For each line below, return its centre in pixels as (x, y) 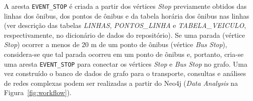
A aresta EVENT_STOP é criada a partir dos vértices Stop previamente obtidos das (125, 6)
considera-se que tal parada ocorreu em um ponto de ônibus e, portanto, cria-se (124, 54)
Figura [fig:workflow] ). (38, 92)
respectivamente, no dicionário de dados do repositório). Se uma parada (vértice (125, 35)
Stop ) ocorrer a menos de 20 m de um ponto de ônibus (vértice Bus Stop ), (116, 44)
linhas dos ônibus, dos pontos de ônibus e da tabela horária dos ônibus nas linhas (127, 15)
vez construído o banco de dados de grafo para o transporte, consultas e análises (125, 73)
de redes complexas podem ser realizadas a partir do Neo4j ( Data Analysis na (121, 83)
